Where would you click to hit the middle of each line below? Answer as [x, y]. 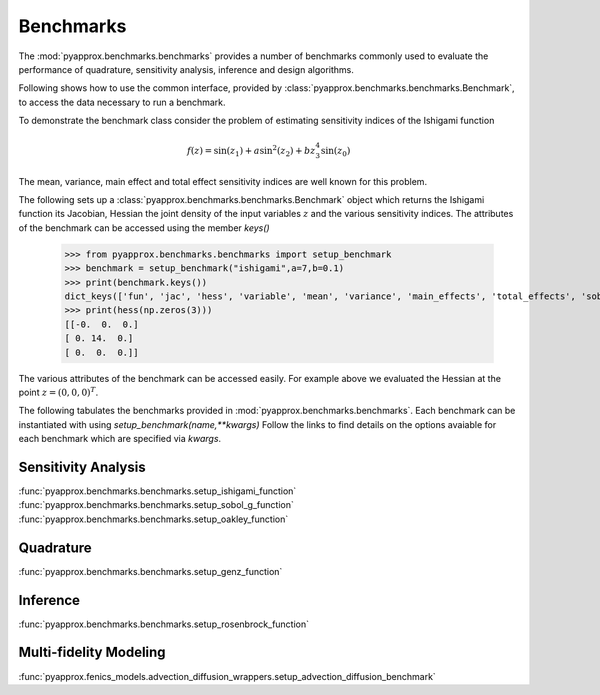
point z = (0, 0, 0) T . [58, 391]
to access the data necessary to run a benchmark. [122, 102]
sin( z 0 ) [335, 152]
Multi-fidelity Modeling [92, 652]
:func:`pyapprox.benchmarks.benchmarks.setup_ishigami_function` [157, 491]
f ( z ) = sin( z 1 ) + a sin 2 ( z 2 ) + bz [251, 151]
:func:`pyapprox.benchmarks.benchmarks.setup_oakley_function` [153, 519]
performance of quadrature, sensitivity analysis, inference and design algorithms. [186, 69]
